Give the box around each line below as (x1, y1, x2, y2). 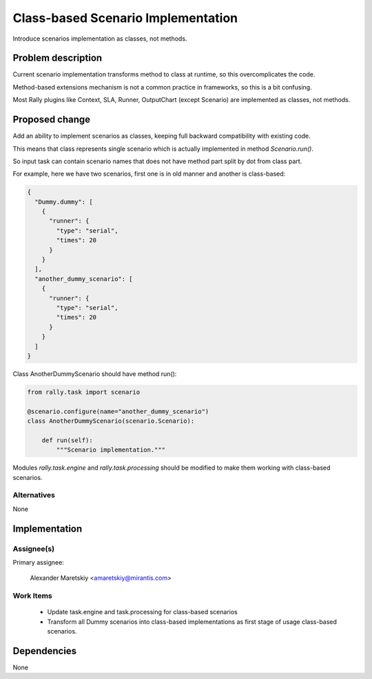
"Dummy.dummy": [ (34, 198, 93, 206)
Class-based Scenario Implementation (12, 10, 238, 25)
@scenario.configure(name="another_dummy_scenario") (27, 407, 209, 415)
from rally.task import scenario (27, 388, 141, 396)
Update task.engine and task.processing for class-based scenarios (47, 608, 238, 616)
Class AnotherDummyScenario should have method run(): (12, 369, 177, 378)
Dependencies (12, 645, 77, 657)
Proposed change (12, 114, 91, 125)
